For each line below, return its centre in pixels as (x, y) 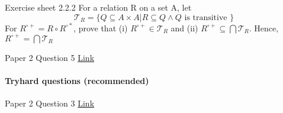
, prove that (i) (101, 28)
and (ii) (184, 28)
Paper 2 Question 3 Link (50, 103)
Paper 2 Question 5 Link (50, 57)
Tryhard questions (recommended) (77, 80)
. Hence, (264, 28)
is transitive (206, 17)
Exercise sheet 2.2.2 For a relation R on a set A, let (98, 7)
